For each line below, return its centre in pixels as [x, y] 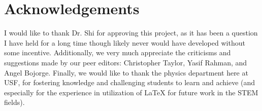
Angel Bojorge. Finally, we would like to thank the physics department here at [126, 72]
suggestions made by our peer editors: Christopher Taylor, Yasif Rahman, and [126, 62]
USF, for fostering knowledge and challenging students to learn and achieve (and [130, 82]
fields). [14, 102]
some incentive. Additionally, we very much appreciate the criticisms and [118, 52]
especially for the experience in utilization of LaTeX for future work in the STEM [131, 92]
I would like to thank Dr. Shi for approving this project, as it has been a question [131, 33]
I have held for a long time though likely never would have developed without [125, 42]
